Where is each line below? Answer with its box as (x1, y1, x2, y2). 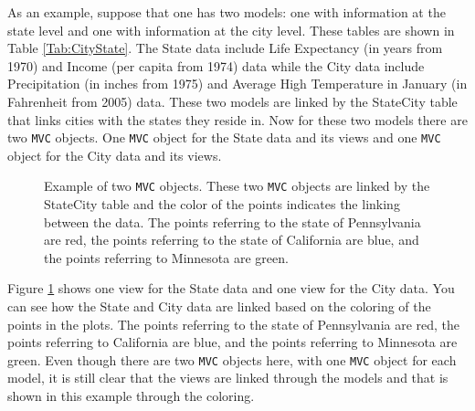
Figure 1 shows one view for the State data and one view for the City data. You (7, 279, 455, 298)
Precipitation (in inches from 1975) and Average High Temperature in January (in (7, 74, 468, 93)
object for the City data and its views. (7, 145, 222, 164)
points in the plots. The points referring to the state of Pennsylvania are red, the (7, 314, 460, 333)
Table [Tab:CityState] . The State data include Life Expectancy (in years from (7, 38, 443, 58)
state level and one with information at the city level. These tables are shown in (7, 20, 455, 39)
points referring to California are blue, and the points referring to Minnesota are (7, 332, 458, 352)
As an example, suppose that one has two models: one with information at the (7, 3, 446, 21)
